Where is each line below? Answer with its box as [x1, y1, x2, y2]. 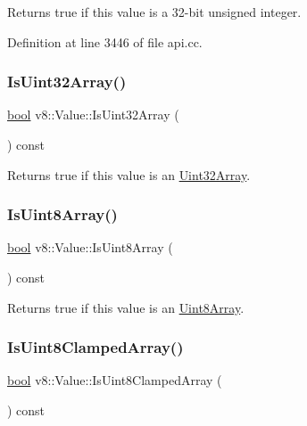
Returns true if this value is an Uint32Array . [7, 165, 251, 184]
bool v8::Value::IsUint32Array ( [7, 105, 179, 124]
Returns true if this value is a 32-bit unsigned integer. [7, 3, 302, 20]
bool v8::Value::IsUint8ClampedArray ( [7, 371, 222, 389]
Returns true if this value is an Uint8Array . [7, 298, 245, 316]
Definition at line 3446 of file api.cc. [7, 32, 203, 51]
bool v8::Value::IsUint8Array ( [7, 238, 173, 257]
